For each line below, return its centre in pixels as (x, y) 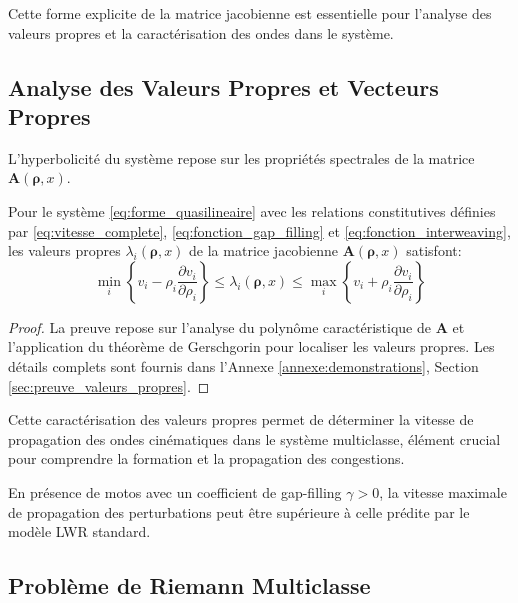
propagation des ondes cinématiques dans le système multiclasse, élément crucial (254, 438)
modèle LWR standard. (79, 531)
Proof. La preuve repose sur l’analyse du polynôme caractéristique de (219, 326)
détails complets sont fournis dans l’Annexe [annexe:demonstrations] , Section (243, 365)
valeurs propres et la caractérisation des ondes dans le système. (201, 32)
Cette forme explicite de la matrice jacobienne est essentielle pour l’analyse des (250, 13)
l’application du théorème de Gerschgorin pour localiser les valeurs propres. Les (251, 346)
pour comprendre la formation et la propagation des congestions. (206, 458)
